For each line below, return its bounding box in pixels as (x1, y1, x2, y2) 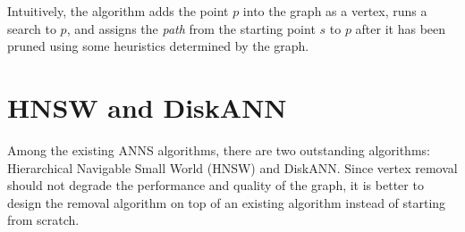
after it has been (355, 19, 446, 37)
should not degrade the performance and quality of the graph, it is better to (7, 176, 424, 195)
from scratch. (7, 211, 80, 229)
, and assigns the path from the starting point (66, 19, 316, 37)
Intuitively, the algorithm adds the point (7, 2, 229, 20)
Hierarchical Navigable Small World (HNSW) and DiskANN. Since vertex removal (7, 158, 458, 177)
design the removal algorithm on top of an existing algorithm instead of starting (7, 193, 446, 211)
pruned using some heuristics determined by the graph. (7, 37, 309, 55)
